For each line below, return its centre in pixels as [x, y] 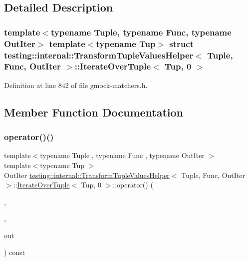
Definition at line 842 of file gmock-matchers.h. [76, 85]
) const [15, 252]
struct [181, 43]
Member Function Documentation [94, 112]
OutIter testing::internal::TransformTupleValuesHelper [87, 175]
